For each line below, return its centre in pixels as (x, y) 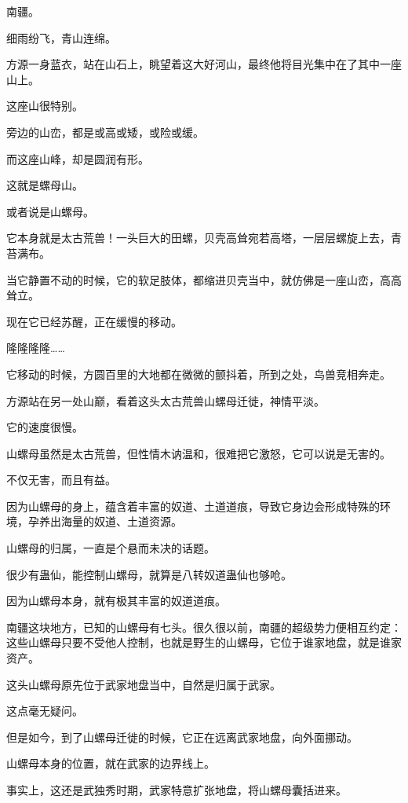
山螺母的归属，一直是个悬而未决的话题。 (111, 548)
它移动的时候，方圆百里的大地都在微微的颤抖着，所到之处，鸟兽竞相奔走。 (199, 374)
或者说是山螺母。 (50, 211)
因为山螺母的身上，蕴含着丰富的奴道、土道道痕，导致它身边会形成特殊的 (193, 506)
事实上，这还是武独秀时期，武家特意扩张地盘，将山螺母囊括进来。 (177, 790)
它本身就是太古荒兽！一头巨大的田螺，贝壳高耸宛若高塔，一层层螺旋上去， (199, 238)
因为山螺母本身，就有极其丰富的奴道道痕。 (116, 601)
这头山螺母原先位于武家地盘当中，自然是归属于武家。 (144, 684)
